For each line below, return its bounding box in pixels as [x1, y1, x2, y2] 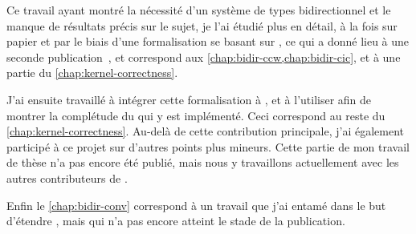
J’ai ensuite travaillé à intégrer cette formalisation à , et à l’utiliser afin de [6, 91, 372, 107]
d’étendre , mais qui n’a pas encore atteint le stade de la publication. [6, 212, 345, 229]
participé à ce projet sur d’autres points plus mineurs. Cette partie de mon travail [6, 138, 410, 155]
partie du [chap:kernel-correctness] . [6, 64, 178, 81]
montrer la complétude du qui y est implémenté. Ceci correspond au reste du [6, 107, 385, 123]
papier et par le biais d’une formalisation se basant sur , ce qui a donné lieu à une [6, 33, 410, 50]
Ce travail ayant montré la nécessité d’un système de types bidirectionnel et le [6, 2, 391, 18]
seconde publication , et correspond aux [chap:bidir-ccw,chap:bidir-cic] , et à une [6, 48, 401, 65]
